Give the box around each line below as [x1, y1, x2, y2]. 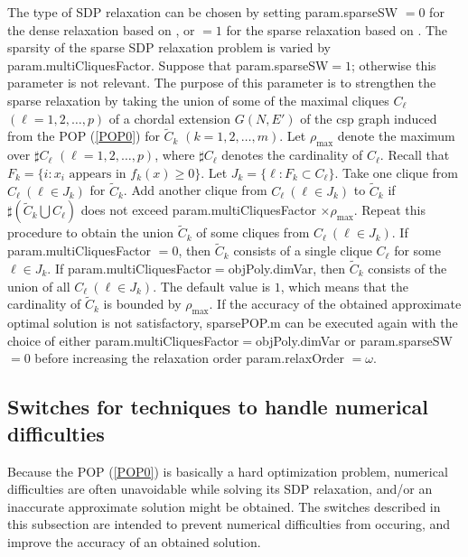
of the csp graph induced [300, 108, 437, 127]
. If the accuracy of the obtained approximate [209, 294, 462, 313]
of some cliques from [196, 223, 310, 242]
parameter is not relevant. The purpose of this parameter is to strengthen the [7, 73, 436, 92]
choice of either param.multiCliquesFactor [7, 330, 239, 349]
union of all [7, 276, 70, 295]
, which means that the [280, 276, 408, 295]
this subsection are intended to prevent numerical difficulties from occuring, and [7, 515, 451, 534]
